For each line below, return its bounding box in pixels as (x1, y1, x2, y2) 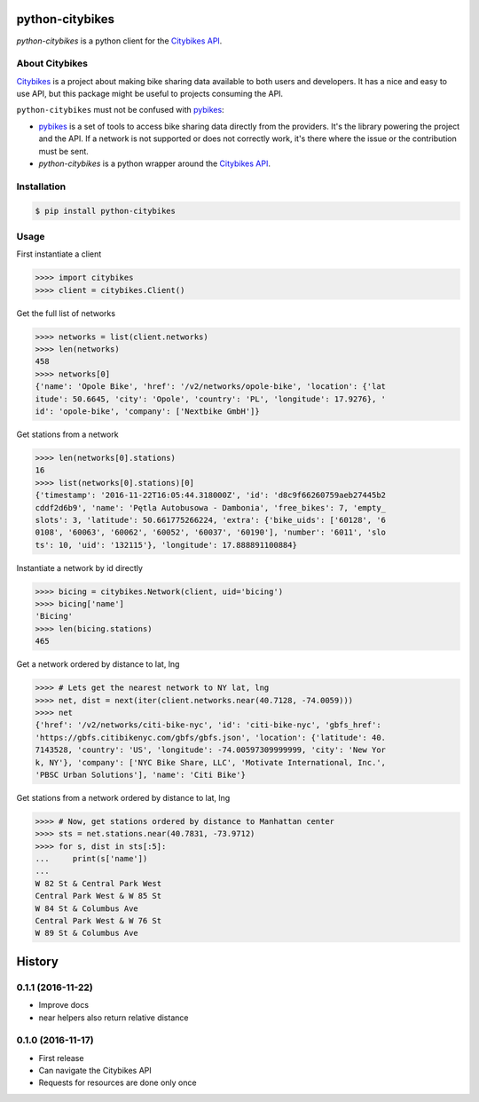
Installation (16, 180, 67, 193)
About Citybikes (16, 58, 89, 70)
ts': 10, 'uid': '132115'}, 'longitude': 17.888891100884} (35, 540, 297, 550)
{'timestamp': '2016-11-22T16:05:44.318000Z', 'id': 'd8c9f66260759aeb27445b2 (35, 490, 386, 501)
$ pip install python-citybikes (35, 205, 177, 216)
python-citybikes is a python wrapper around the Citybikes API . (38, 158, 271, 169)
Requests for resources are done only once (38, 1077, 197, 1088)
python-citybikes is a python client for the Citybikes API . (16, 36, 223, 46)
